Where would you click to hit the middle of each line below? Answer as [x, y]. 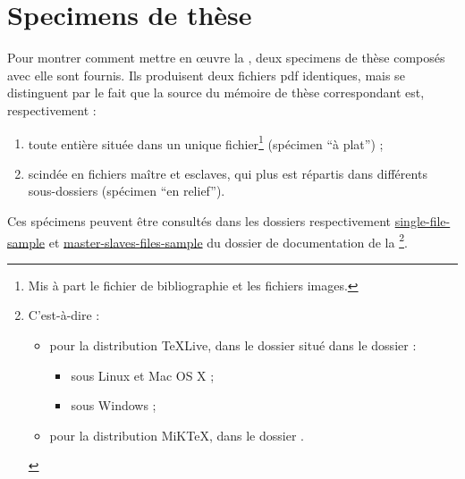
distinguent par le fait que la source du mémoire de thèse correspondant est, [216, 92]
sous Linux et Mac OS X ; [143, 375]
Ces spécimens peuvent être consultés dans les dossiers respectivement [199, 220]
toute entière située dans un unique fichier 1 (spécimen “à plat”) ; [206, 142]
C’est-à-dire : [64, 315]
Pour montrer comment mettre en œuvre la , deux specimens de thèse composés [226, 58]
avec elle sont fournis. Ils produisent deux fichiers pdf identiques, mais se [206, 75]
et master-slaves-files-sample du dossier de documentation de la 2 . [228, 240]
